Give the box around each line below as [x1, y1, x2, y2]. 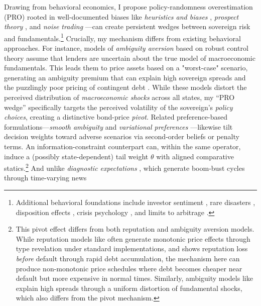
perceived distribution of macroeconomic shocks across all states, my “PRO [4, 92, 235, 102]
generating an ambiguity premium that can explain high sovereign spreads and [4, 72, 246, 82]
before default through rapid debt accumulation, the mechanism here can [16, 253, 240, 263]
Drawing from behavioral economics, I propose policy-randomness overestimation [4, 2, 253, 12]
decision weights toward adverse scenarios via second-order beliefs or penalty [4, 131, 239, 142]
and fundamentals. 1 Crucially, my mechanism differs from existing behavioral [4, 31, 241, 43]
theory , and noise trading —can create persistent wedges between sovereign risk [4, 21, 250, 32]
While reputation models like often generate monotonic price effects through [16, 233, 250, 244]
